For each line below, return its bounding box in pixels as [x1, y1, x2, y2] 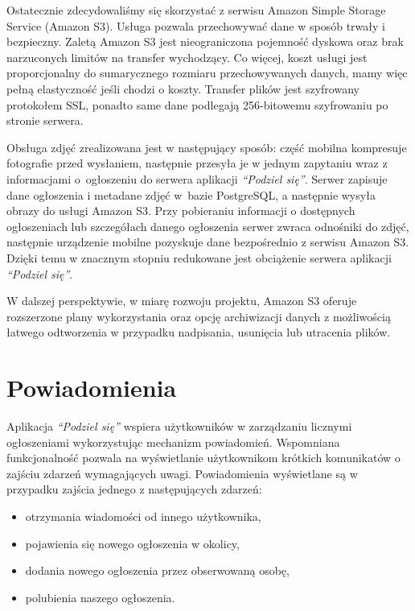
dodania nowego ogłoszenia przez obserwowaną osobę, [25, 562, 290, 579]
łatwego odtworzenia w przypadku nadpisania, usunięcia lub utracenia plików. [6, 324, 391, 341]
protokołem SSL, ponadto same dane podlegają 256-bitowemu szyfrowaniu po [6, 96, 388, 113]
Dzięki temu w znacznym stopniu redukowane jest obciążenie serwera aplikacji [6, 249, 392, 266]
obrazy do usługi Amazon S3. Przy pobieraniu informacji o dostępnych [6, 202, 355, 219]
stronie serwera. [6, 112, 84, 129]
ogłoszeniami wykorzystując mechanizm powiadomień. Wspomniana [6, 433, 340, 450]
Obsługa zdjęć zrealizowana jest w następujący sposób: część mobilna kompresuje [6, 138, 407, 155]
